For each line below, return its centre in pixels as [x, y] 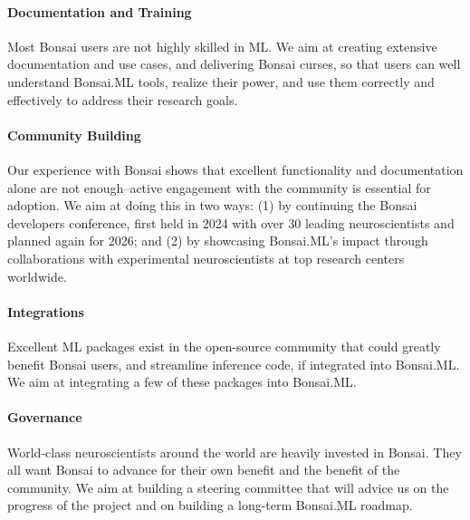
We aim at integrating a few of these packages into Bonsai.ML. [182, 382]
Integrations [46, 311]
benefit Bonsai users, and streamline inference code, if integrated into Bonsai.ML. [234, 364]
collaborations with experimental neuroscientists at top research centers [206, 258]
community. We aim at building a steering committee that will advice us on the [228, 487]
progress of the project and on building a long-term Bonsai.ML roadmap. [210, 505]
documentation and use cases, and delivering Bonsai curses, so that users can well [234, 64]
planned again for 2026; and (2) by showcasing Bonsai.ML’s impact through [218, 241]
